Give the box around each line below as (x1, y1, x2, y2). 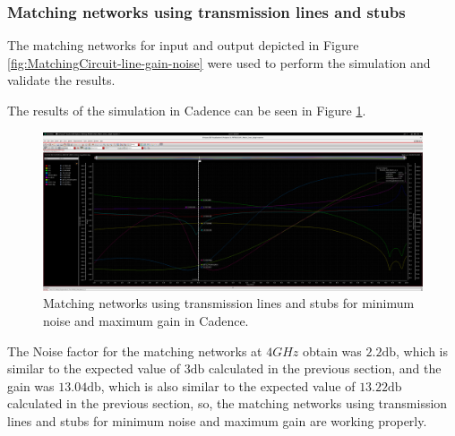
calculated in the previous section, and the (208, 359, 442, 378)
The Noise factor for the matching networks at (7, 341, 262, 360)
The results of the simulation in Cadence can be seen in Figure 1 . (7, 101, 366, 119)
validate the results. (7, 71, 116, 90)
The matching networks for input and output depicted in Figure (7, 36, 359, 55)
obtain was (303, 341, 362, 360)
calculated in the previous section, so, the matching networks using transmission (7, 394, 448, 413)
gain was (7, 376, 55, 395)
